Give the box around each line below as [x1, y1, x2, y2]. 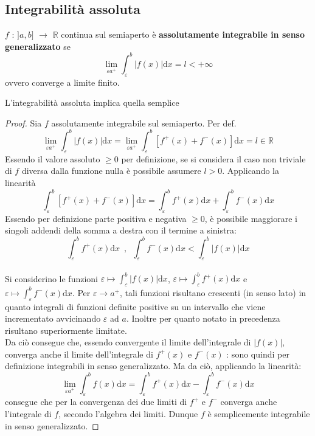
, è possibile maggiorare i [204, 212, 297, 224]
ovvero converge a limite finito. [5, 75, 120, 88]
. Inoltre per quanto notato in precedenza [126, 312, 280, 325]
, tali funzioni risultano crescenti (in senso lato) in [120, 286, 306, 299]
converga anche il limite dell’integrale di [5, 347, 153, 360]
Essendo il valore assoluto [5, 152, 100, 165]
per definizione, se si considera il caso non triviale [121, 152, 306, 165]
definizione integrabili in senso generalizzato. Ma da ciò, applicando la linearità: [5, 359, 302, 372]
